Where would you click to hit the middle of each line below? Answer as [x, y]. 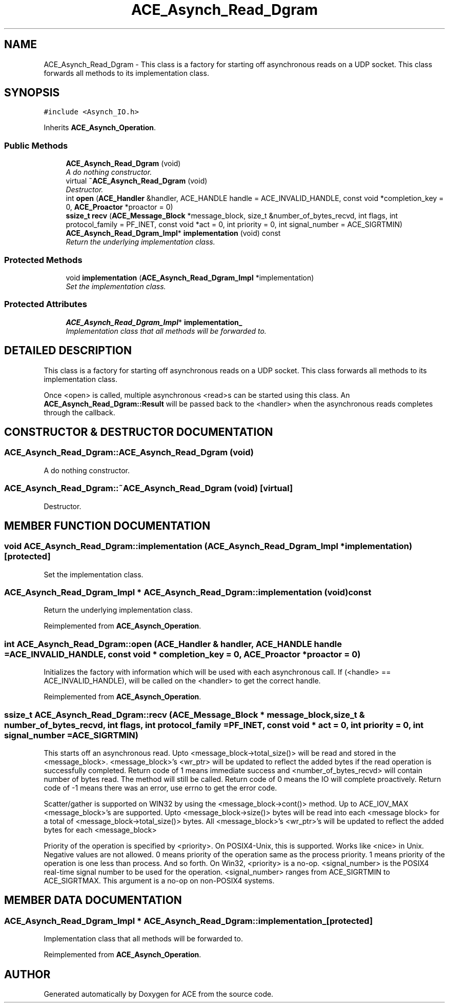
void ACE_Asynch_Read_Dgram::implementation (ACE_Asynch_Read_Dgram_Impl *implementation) [208, 546]
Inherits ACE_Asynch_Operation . [100, 128]
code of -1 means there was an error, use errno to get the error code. [160, 788]
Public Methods [36, 145]
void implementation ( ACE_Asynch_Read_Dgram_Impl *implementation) [190, 277]
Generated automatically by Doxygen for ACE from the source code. [159, 994]
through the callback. [79, 412]
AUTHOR [27, 974]
